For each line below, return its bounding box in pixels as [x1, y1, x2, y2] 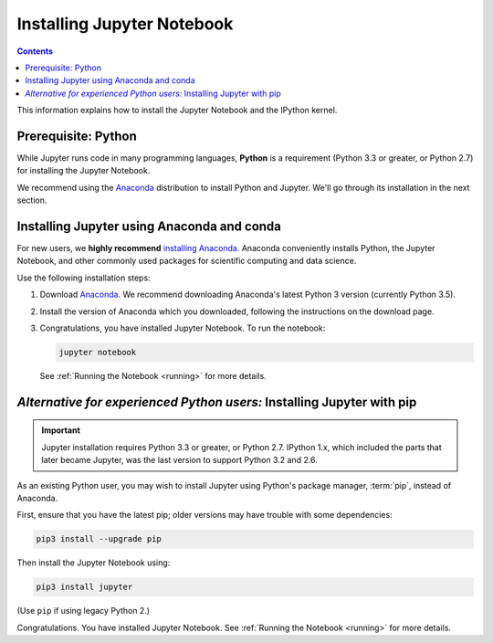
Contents [16, 46, 54, 57]
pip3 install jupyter [36, 582, 133, 593]
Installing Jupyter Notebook [16, 14, 234, 34]
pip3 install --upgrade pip [36, 534, 162, 544]
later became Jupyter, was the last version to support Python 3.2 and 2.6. [41, 455, 319, 466]
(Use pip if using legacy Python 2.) [16, 606, 151, 617]
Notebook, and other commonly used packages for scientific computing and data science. [16, 256, 357, 267]
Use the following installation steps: [16, 272, 151, 283]
